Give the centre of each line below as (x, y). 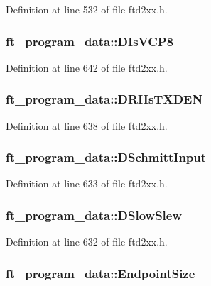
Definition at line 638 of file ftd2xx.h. (87, 125)
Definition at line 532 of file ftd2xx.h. (87, 9)
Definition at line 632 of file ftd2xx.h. (87, 242)
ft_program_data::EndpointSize (101, 273)
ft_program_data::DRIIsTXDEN (104, 99)
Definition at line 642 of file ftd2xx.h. (87, 67)
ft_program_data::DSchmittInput (106, 157)
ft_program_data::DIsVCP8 (90, 41)
